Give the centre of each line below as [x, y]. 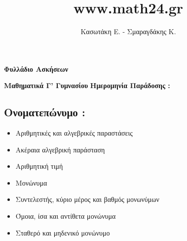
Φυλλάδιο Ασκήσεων [36, 69]
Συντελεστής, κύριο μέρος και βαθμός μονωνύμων [87, 199]
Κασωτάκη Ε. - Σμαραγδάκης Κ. [128, 31]
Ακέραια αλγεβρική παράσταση [60, 149]
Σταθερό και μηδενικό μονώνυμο [63, 232]
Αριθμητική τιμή [39, 166]
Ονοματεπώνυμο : [45, 112]
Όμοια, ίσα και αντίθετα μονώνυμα [66, 216]
